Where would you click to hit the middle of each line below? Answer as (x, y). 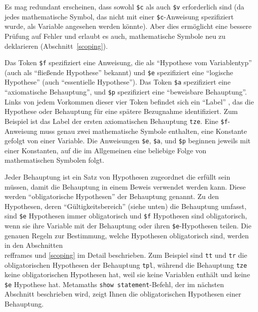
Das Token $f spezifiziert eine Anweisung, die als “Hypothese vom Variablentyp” (128, 62)
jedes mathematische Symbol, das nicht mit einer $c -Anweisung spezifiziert (119, 16)
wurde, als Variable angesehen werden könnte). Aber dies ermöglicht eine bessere (128, 26)
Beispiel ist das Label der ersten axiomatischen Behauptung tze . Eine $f (116, 121)
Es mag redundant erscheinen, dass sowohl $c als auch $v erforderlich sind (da (125, 6)
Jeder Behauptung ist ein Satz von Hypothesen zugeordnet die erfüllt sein (118, 177)
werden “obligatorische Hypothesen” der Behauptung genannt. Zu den (112, 196)
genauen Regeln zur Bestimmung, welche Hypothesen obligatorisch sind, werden (127, 235)
